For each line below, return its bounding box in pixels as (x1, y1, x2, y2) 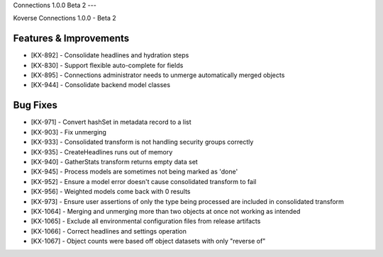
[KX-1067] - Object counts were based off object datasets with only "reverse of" (30, 237, 266, 246)
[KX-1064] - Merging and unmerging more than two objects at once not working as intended (30, 207, 301, 215)
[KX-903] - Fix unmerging (30, 127, 106, 136)
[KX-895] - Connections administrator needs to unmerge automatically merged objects (30, 71, 285, 79)
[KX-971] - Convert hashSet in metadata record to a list (30, 118, 191, 127)
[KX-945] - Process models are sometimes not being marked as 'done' (30, 167, 238, 176)
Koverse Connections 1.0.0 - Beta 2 (13, 14, 116, 23)
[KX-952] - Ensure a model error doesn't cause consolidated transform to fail (30, 177, 257, 185)
